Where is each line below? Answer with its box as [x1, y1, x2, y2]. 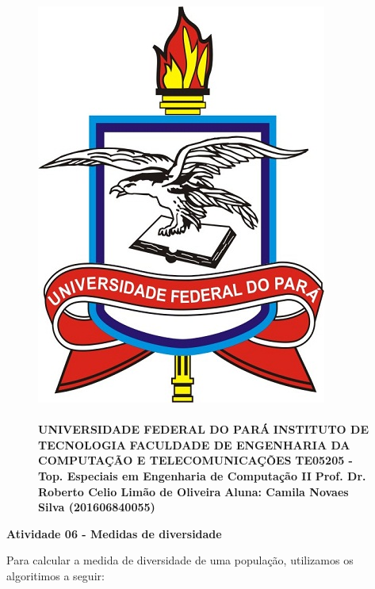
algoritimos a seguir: [6, 567, 105, 583]
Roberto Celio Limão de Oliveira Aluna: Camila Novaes [38, 483, 349, 499]
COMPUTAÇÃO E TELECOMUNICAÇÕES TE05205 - [38, 452, 353, 469]
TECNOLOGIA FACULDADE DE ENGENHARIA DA [38, 436, 350, 453]
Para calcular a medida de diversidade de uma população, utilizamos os [6, 552, 354, 568]
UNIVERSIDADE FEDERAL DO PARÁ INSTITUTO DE [38, 421, 369, 438]
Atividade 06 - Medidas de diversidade [6, 525, 222, 541]
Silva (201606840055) [38, 499, 155, 515]
